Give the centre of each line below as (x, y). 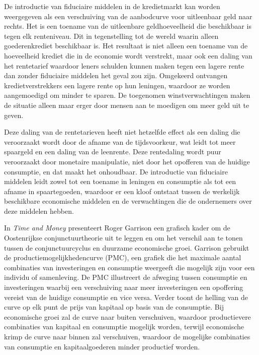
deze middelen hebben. (39, 211)
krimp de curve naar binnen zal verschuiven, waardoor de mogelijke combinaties (127, 336)
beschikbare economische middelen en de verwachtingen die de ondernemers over (128, 201)
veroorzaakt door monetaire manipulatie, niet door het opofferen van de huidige (127, 161)
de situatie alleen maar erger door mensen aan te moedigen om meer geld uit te (127, 105)
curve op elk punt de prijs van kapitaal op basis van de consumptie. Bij (114, 307)
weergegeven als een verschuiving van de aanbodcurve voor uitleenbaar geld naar (128, 16)
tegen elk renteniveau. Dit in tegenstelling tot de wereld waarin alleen (111, 36)
